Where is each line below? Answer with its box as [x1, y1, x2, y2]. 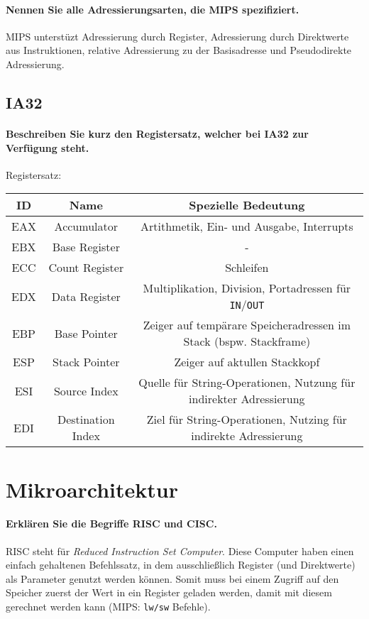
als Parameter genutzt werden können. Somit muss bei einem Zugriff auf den [6, 571, 339, 586]
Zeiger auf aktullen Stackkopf [174, 354, 320, 371]
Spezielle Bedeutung [189, 197, 305, 214]
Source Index [53, 382, 119, 399]
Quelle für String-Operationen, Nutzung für [138, 374, 356, 391]
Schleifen [225, 259, 269, 276]
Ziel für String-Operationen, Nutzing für [146, 411, 347, 428]
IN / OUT [229, 296, 265, 313]
